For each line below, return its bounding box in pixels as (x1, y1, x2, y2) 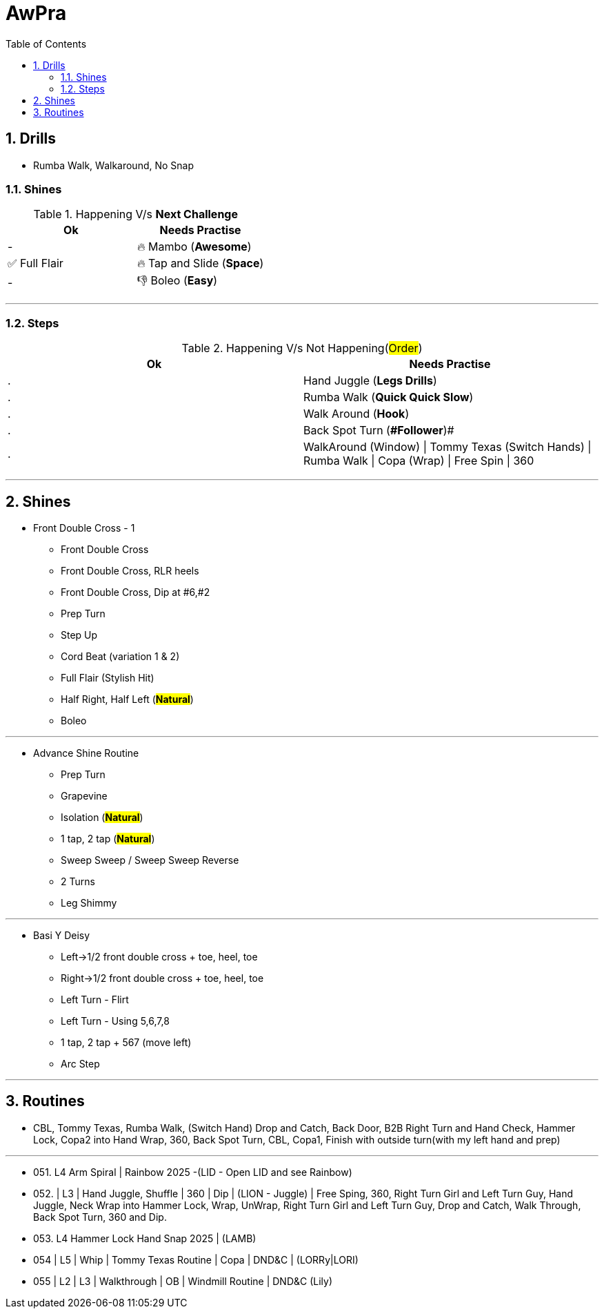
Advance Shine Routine (33, 746, 139, 759)
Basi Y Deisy (33, 929, 90, 941)
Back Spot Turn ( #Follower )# (303, 423, 454, 438)
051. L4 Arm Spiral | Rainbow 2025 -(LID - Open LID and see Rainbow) (33, 1166, 352, 1178)
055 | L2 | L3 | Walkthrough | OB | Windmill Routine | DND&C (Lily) (33, 1275, 333, 1287)
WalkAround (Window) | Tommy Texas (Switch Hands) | (303, 440, 592, 454)
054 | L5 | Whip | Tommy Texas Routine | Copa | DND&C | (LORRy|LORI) (33, 1253, 359, 1266)
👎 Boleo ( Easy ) (137, 273, 218, 288)
